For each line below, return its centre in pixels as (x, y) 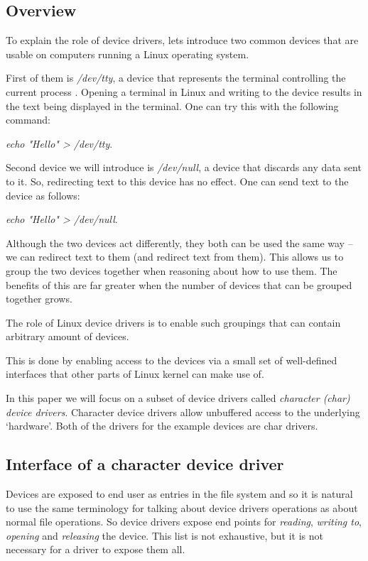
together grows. (39, 299)
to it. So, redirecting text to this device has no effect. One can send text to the (177, 181)
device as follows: (43, 195)
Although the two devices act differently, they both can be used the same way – (179, 243)
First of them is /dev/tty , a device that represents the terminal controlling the (176, 78)
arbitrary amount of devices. (67, 336)
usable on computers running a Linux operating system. (128, 54)
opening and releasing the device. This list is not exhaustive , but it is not (165, 535)
